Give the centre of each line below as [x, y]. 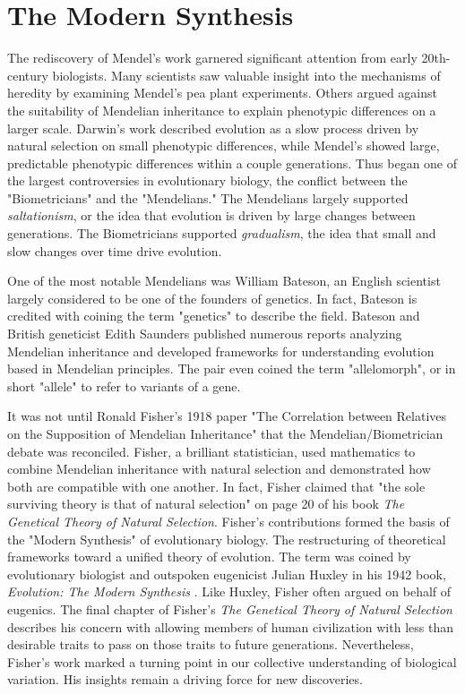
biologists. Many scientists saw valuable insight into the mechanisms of [246, 75]
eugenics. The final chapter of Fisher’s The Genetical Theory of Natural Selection [230, 608]
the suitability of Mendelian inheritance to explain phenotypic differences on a [222, 110]
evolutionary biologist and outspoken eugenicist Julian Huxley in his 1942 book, [227, 574]
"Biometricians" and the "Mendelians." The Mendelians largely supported [208, 197]
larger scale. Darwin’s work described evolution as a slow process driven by [213, 128]
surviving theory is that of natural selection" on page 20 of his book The [206, 504]
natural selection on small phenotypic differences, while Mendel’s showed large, [224, 146]
